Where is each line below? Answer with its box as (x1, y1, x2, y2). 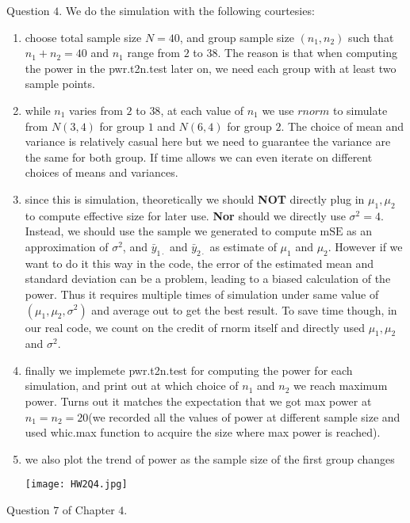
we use (262, 101, 294, 118)
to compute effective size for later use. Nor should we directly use (25, 207, 346, 223)
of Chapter (62, 502, 115, 518)
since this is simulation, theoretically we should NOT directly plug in (25, 190, 365, 207)
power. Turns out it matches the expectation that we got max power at (25, 393, 372, 410)
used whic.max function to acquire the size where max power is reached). (25, 424, 381, 441)
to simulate (332, 101, 388, 118)
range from (127, 44, 181, 61)
